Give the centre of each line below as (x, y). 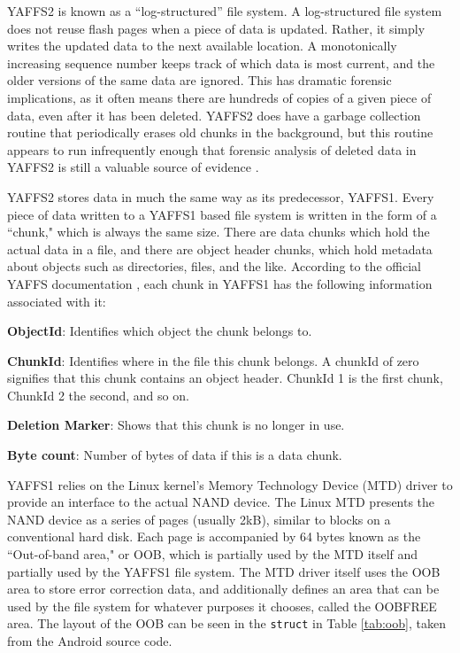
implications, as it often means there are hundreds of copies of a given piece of (219, 97)
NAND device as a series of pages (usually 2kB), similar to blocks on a (199, 519)
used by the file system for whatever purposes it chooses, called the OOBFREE (222, 606)
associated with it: (57, 301)
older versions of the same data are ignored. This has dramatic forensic (199, 80)
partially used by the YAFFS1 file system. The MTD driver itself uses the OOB (224, 571)
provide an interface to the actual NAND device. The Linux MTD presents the (221, 502)
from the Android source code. (90, 641)
